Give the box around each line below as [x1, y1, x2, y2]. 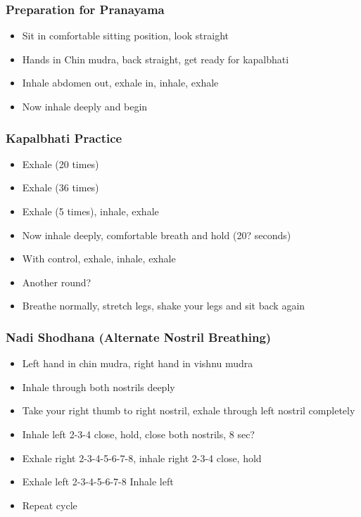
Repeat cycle [22, 497, 77, 512]
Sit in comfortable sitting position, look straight [22, 28, 229, 43]
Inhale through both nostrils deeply [22, 379, 175, 394]
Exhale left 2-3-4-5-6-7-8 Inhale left [22, 474, 174, 489]
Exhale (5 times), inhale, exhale [22, 204, 159, 218]
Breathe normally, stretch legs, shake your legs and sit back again [22, 298, 305, 313]
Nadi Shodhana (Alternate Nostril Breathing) [6, 328, 272, 345]
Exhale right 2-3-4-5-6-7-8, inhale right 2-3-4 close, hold [22, 450, 262, 465]
